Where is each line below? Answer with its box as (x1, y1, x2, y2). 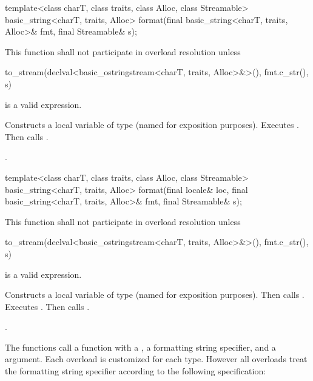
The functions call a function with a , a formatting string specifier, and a (5, 340, 276, 353)
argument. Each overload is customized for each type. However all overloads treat (5, 352, 308, 365)
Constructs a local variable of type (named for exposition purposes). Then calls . (5, 288, 305, 301)
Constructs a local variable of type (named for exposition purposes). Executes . (5, 118, 299, 131)
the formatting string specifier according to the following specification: (5, 365, 266, 377)
